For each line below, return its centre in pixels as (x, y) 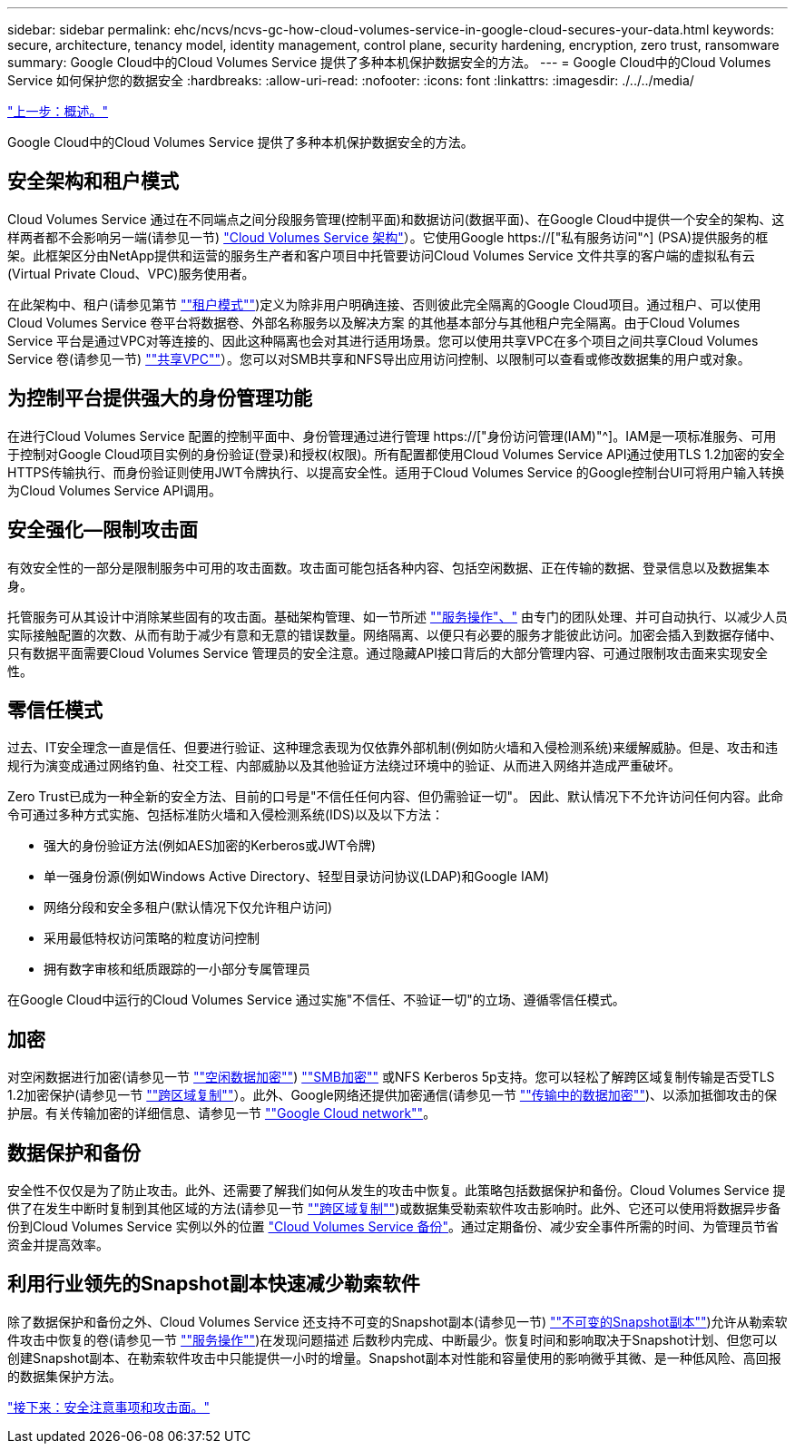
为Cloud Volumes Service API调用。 (114, 490)
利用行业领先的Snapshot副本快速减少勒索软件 (214, 1284)
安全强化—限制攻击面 (103, 530)
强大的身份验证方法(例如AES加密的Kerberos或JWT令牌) (210, 846)
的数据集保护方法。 (64, 1376)
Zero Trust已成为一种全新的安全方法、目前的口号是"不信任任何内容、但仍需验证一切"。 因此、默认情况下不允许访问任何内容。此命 (396, 797)
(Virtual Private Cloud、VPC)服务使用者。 (131, 273)
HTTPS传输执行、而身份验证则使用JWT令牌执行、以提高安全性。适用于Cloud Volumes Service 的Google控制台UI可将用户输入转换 (396, 472)
